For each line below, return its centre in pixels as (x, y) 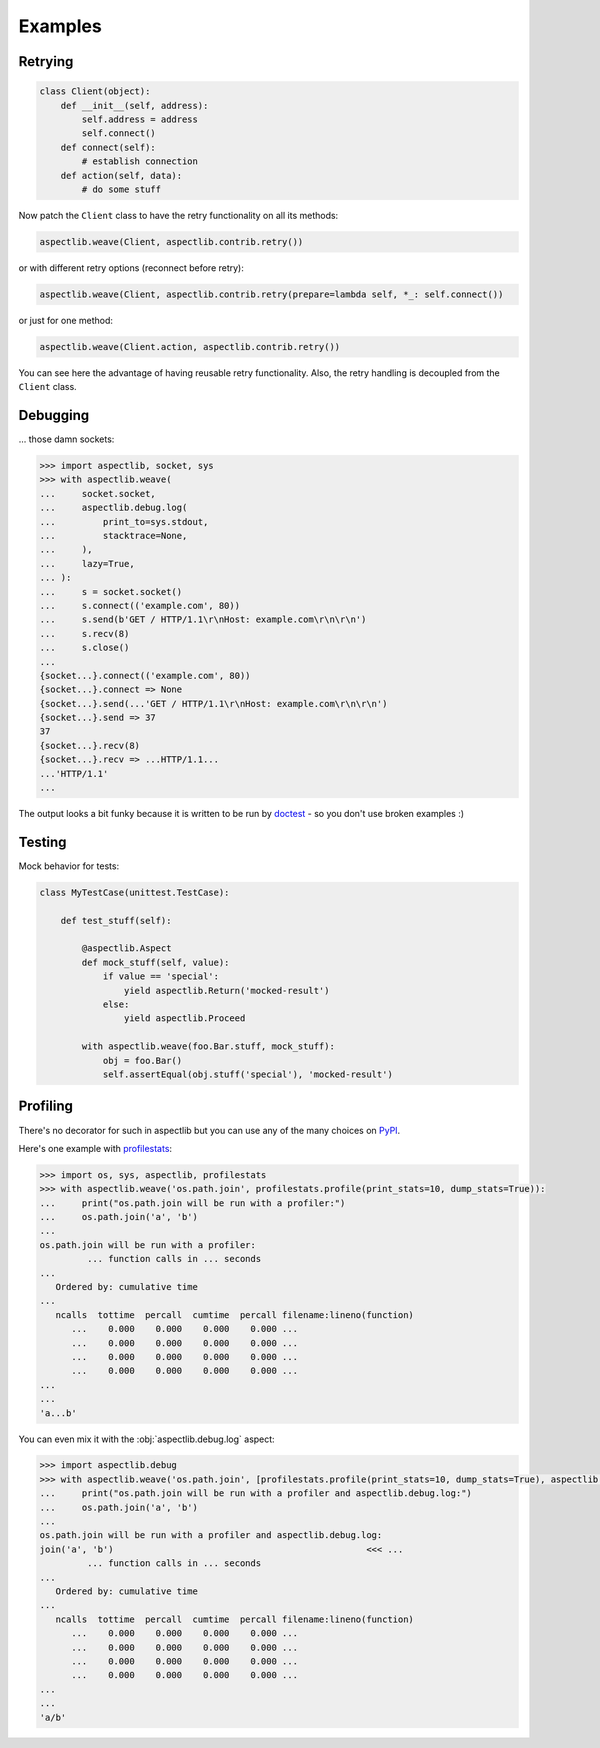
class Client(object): (95, 91)
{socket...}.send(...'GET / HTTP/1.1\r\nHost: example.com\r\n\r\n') (213, 703)
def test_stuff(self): (116, 920)
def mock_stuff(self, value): (155, 962)
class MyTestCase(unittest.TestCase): (134, 892)
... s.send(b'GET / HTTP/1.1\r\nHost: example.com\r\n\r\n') (203, 619)
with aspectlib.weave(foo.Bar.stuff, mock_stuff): (208, 1046)
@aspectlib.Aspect (126, 948)
